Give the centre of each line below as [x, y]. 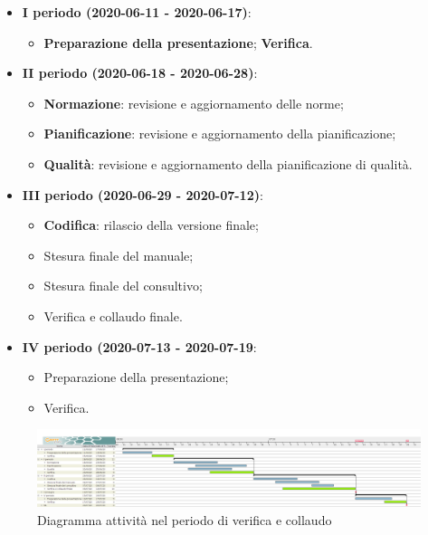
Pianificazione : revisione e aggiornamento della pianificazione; [220, 134]
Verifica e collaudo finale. [113, 315]
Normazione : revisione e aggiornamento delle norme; [194, 103]
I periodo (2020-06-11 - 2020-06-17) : [137, 12]
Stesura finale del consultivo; [123, 286]
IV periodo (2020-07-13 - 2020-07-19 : [139, 346]
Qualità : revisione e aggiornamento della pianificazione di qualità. [228, 163]
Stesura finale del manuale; [119, 255]
